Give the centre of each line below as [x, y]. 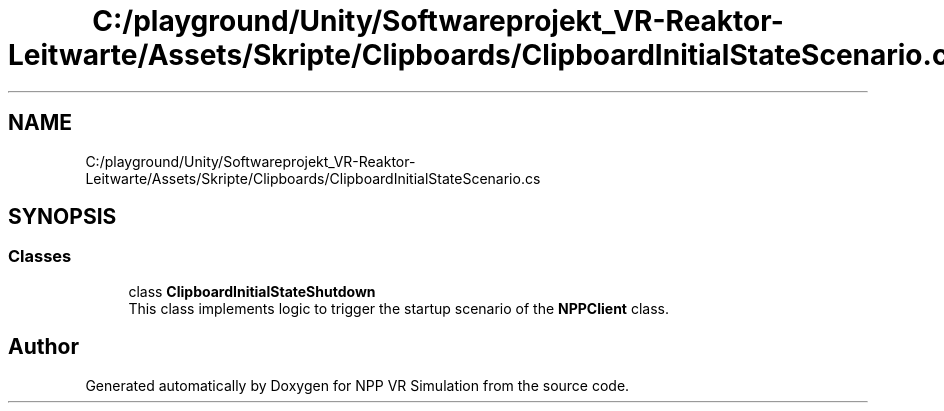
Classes [40, 256]
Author [43, 347]
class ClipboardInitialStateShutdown [252, 291]
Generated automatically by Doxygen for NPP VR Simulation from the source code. [357, 385]
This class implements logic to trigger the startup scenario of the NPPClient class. [398, 308]
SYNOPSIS [62, 217]
